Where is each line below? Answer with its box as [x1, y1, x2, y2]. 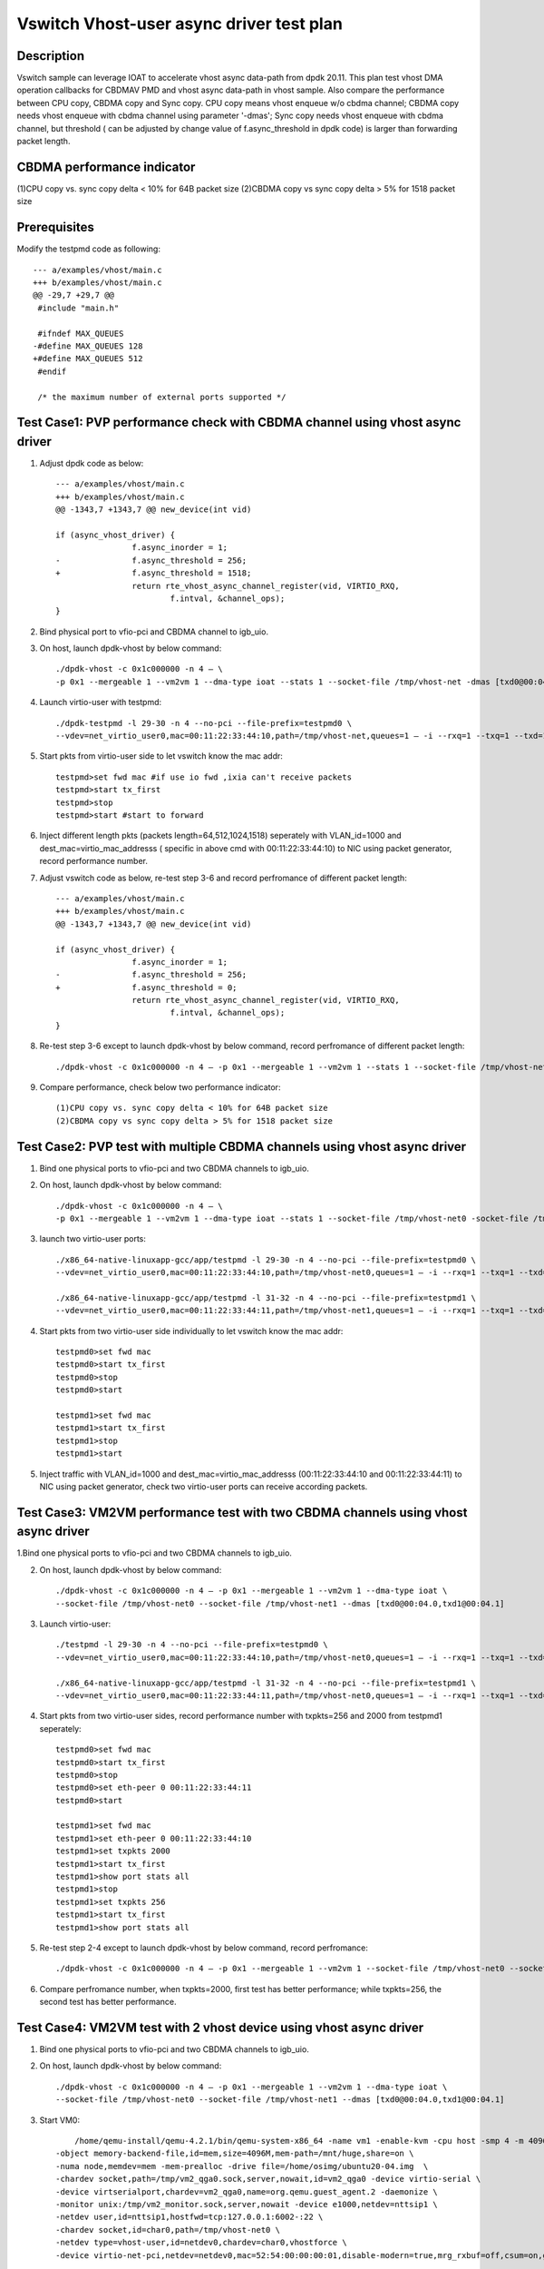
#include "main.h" [37, 302, 120, 313]
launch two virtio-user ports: [39, 1233, 147, 1244]
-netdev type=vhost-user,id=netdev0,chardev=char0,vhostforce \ [55, 2237, 348, 2248]
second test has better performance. [39, 1997, 177, 2008]
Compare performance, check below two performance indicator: [39, 1082, 281, 1093]
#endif [37, 366, 67, 377]
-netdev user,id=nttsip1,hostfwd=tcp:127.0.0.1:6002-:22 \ [55, 2212, 324, 2223]
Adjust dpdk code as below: [39, 458, 144, 469]
